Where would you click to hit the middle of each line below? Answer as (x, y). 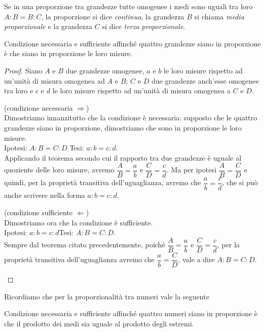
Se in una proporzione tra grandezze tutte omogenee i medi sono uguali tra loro (128, 6)
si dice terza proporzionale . (144, 26)
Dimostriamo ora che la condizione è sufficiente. (78, 222)
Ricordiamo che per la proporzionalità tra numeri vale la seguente (107, 296)
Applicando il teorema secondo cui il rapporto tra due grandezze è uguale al (123, 157)
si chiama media (219, 16)
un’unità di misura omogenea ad (55, 80)
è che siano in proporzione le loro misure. (68, 53)
